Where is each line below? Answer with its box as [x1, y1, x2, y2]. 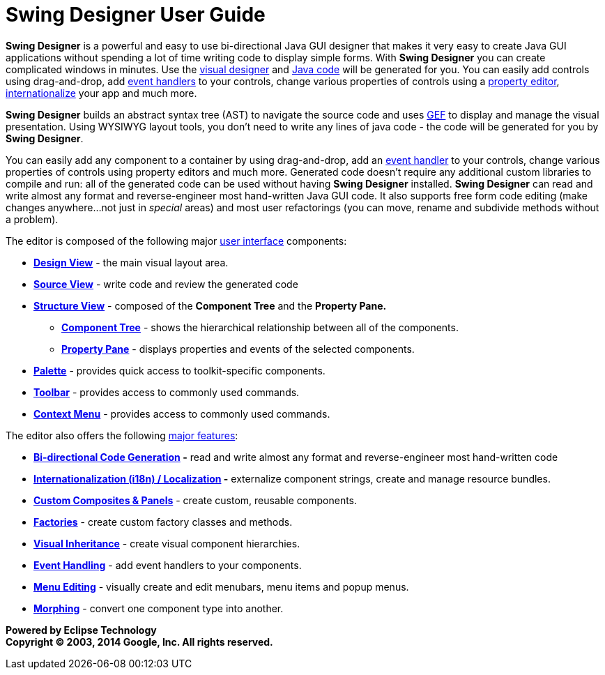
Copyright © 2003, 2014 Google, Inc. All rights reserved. [6, 635, 273, 648]
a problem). [6, 213, 59, 225]
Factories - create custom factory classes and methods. [33, 515, 293, 528]
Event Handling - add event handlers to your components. [33, 559, 302, 571]
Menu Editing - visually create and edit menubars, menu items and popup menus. [33, 580, 409, 593]
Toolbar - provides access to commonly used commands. [33, 386, 300, 398]
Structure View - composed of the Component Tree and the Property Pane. [33, 299, 387, 312]
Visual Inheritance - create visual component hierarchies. [33, 537, 300, 549]
